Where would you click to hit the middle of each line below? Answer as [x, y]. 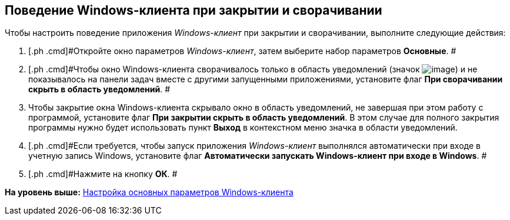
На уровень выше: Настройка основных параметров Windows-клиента [149, 192]
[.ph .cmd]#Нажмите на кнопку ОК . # [103, 174]
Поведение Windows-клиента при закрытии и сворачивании [194, 10]
